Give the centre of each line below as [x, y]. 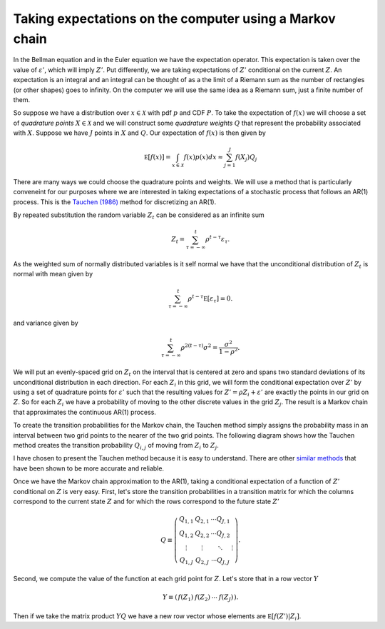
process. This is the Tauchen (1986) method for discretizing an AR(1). [115, 202]
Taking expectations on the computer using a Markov [174, 19]
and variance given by [46, 323]
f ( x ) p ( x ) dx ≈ [204, 157]
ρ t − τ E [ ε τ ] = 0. [210, 298]
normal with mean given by [53, 274]
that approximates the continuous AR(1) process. [85, 412]
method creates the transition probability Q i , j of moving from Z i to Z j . [116, 446]
